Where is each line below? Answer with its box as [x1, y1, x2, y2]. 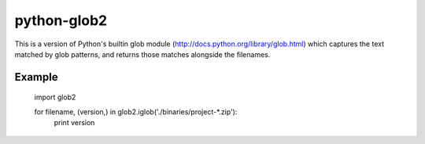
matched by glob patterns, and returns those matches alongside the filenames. [14, 49, 271, 59]
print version [54, 118, 95, 128]
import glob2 [34, 92, 76, 102]
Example [14, 70, 58, 84]
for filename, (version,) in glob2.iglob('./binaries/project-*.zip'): [34, 106, 238, 117]
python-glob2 [14, 12, 108, 29]
